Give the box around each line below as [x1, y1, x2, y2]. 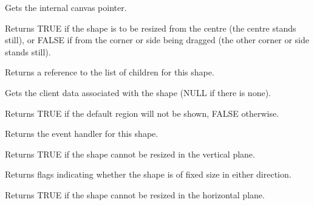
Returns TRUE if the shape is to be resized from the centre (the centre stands [5, 21, 296, 34]
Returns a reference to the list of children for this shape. [5, 66, 214, 78]
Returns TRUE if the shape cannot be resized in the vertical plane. [5, 147, 255, 160]
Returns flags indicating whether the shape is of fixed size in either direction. [5, 168, 292, 181]
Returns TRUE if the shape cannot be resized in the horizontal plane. [5, 188, 265, 201]
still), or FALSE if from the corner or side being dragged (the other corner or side [5, 33, 309, 46]
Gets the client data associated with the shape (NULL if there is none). [5, 86, 271, 99]
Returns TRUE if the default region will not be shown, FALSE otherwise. [5, 106, 279, 119]
